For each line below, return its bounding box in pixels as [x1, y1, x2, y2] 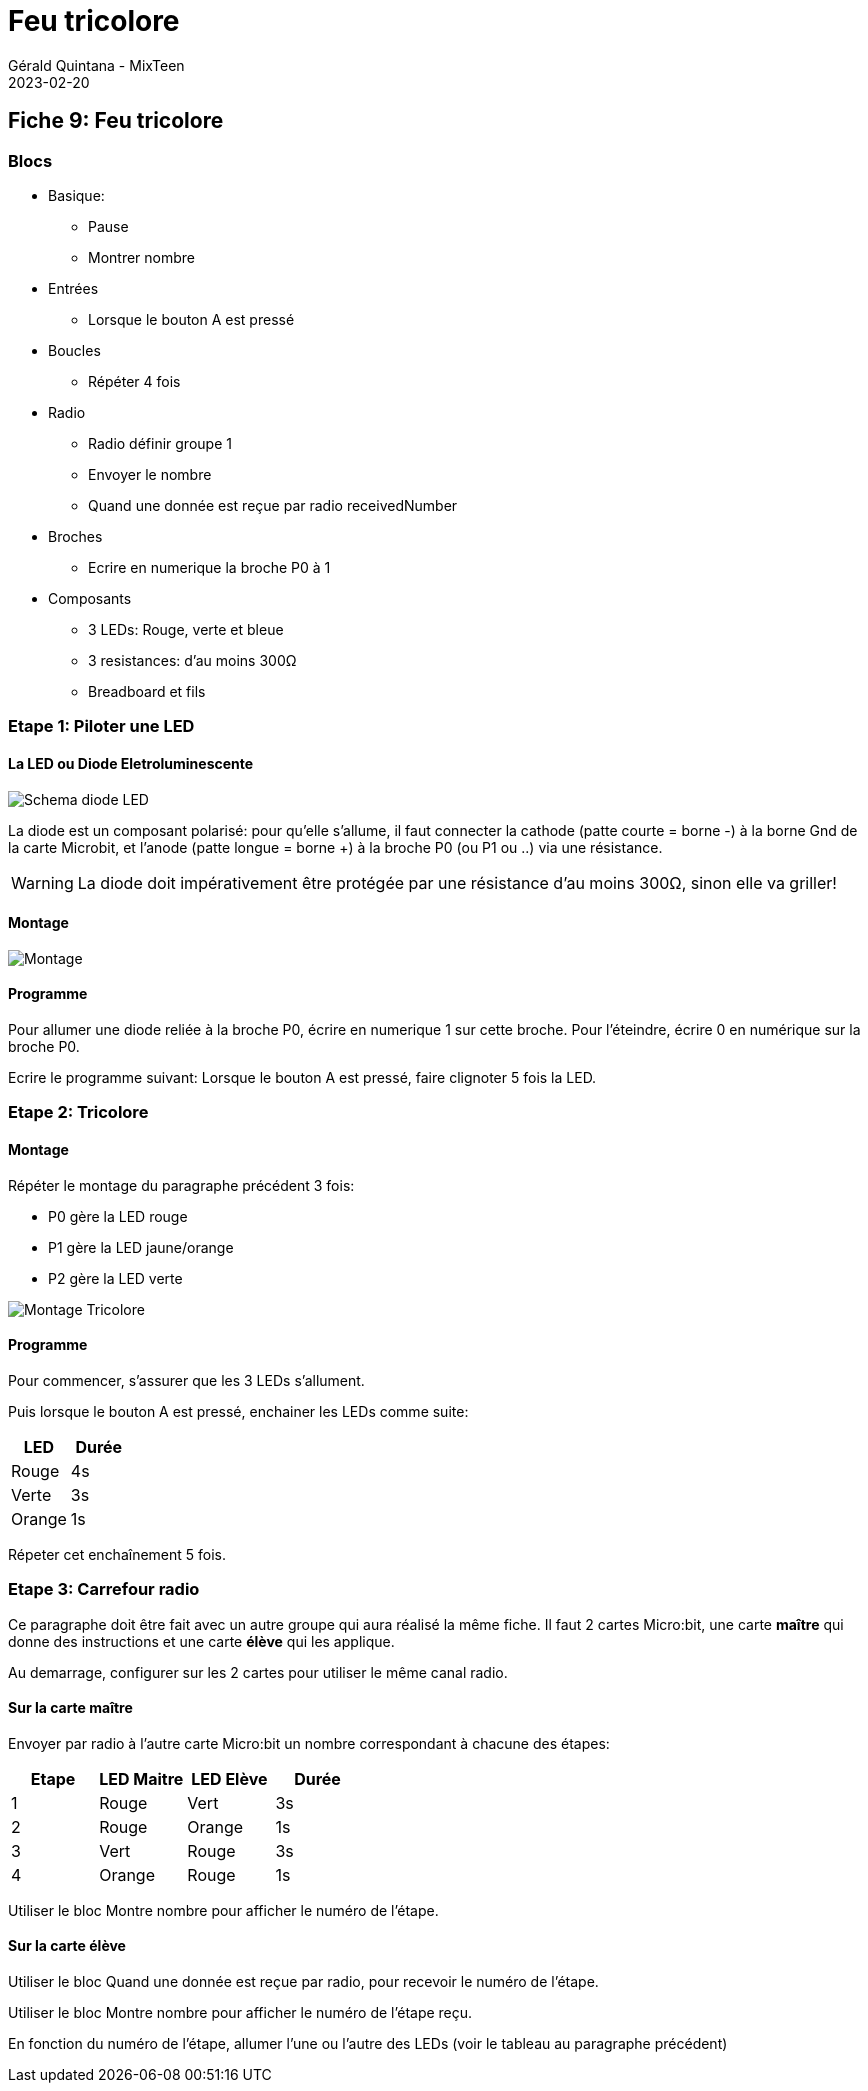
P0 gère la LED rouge [48, 1207, 188, 1225]
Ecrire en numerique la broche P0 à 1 [88, 558, 331, 576]
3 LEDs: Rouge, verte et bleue [88, 620, 284, 638]
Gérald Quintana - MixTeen [8, 56, 185, 74]
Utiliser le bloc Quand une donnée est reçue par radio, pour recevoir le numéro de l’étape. [8, 1973, 599, 1990]
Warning [11, 872, 74, 893]
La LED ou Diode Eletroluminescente [8, 754, 254, 772]
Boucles [48, 341, 101, 359]
